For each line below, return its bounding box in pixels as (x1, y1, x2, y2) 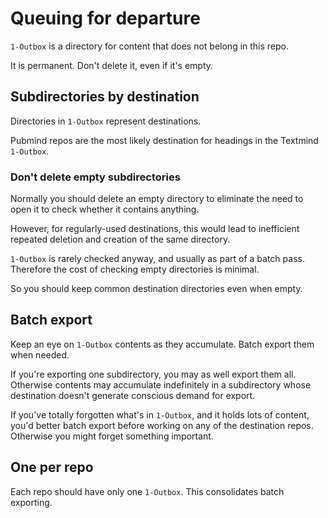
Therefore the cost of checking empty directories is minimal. (10, 263, 260, 276)
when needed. (10, 348, 70, 361)
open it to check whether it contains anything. (10, 203, 200, 216)
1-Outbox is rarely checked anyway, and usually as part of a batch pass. (10, 253, 305, 265)
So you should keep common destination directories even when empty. (10, 283, 303, 295)
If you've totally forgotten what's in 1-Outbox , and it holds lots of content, (10, 408, 310, 421)
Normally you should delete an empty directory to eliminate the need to (10, 193, 304, 205)
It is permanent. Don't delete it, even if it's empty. (10, 59, 214, 71)
